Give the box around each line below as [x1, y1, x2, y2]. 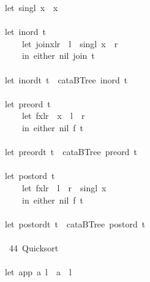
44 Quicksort [9, 241, 59, 254]
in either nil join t [21, 49, 95, 62]
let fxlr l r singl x [21, 181, 107, 194]
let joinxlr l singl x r [21, 37, 118, 50]
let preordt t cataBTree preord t [4, 145, 137, 158]
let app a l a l [4, 265, 72, 278]
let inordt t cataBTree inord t [4, 73, 128, 86]
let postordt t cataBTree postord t [4, 217, 146, 230]
